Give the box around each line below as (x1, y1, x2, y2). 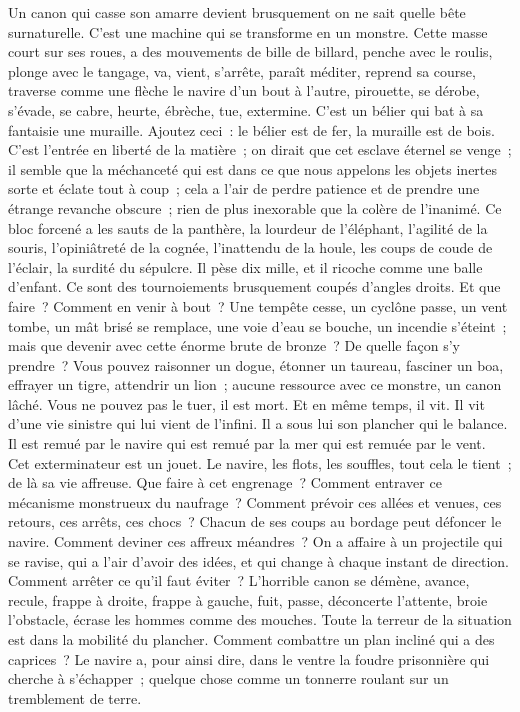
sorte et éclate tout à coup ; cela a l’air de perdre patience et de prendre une (8, 178, 480, 199)
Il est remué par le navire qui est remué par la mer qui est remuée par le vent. (8, 433, 486, 454)
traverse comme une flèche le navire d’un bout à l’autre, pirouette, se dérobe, (8, 80, 480, 101)
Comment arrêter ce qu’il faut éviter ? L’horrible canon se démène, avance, (8, 570, 470, 591)
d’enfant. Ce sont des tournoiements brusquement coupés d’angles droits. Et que (8, 276, 501, 297)
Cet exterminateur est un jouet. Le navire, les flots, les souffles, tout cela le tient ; (8, 452, 512, 473)
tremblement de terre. (8, 687, 142, 708)
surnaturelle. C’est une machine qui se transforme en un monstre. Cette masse (8, 21, 488, 42)
